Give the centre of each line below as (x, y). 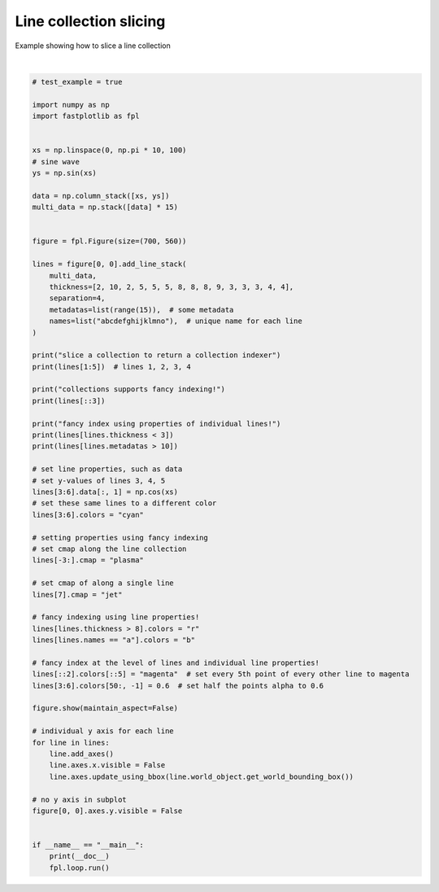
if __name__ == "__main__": (88, 845)
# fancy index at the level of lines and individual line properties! (176, 662)
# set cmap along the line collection (109, 549)
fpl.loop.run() (79, 868)
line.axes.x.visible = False (107, 765)
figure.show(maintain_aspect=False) (105, 708)
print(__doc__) (79, 856)
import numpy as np (71, 105)
